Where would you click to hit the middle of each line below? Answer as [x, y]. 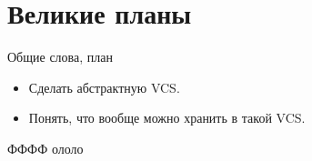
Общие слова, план [60, 57]
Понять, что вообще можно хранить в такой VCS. [167, 118]
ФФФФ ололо [45, 148]
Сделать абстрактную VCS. [104, 87]
